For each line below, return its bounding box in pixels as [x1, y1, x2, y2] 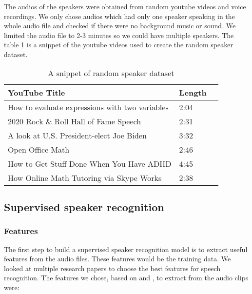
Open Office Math [8, 143, 70, 155]
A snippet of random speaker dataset [48, 67, 174, 78]
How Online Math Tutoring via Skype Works [8, 172, 162, 183]
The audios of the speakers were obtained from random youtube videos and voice [4, 1, 246, 11]
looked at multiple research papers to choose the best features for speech [4, 263, 221, 273]
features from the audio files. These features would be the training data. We [4, 254, 231, 264]
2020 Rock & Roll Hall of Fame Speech [8, 115, 141, 127]
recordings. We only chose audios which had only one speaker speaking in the [4, 11, 235, 21]
